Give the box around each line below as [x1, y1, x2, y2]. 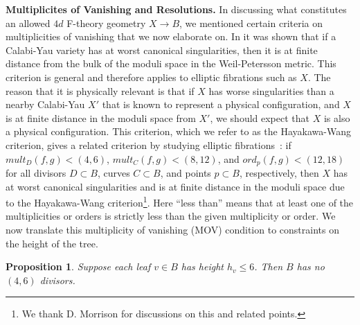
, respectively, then [239, 165, 319, 179]
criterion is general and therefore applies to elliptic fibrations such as [6, 69, 297, 84]
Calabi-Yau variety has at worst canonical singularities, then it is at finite [6, 42, 318, 57]
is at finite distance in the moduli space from [6, 110, 196, 125]
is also [323, 110, 350, 125]
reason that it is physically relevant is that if [6, 83, 195, 98]
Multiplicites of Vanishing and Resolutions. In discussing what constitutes [6, 2, 347, 16]
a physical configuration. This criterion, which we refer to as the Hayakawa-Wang [6, 124, 351, 139]
